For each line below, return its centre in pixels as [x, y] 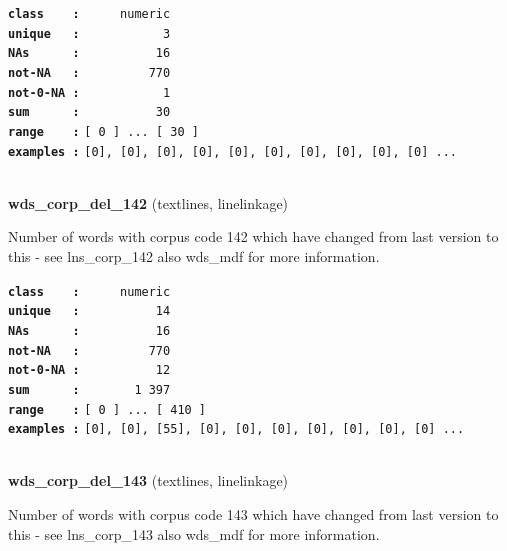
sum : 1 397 [89, 389]
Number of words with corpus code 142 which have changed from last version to [253, 236]
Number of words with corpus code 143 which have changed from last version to [253, 514]
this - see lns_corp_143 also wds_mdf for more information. [194, 533]
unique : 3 [89, 33]
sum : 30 [89, 112]
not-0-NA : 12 [89, 370]
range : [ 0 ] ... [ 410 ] [107, 409]
